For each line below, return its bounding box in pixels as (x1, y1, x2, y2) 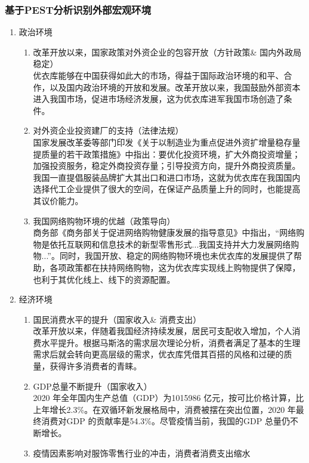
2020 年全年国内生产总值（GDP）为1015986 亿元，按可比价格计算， (33, 391, 296, 404)
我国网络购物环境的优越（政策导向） (33, 214, 175, 227)
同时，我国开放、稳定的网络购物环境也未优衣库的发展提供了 (59, 249, 293, 262)
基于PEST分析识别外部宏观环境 (5, 2, 152, 17)
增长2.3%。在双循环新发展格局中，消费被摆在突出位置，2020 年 (50, 403, 296, 415)
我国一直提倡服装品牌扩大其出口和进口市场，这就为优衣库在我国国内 (33, 171, 301, 183)
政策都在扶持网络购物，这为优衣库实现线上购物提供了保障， (66, 261, 301, 273)
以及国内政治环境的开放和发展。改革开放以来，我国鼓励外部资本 (50, 81, 301, 93)
